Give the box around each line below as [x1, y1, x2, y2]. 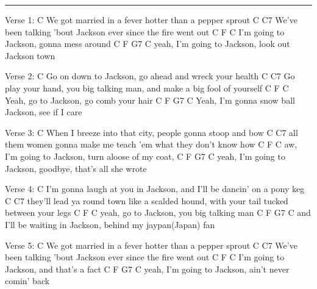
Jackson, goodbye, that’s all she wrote [5, 162, 147, 174]
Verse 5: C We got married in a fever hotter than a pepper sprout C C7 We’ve [5, 238, 297, 251]
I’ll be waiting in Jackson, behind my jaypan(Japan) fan [5, 218, 215, 230]
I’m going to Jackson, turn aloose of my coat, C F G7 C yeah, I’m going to [5, 149, 285, 162]
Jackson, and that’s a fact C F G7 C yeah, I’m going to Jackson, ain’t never [5, 262, 290, 275]
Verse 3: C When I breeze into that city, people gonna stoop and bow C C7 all [5, 126, 298, 138]
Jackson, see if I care [5, 105, 82, 118]
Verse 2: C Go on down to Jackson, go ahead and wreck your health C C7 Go [5, 70, 295, 82]
